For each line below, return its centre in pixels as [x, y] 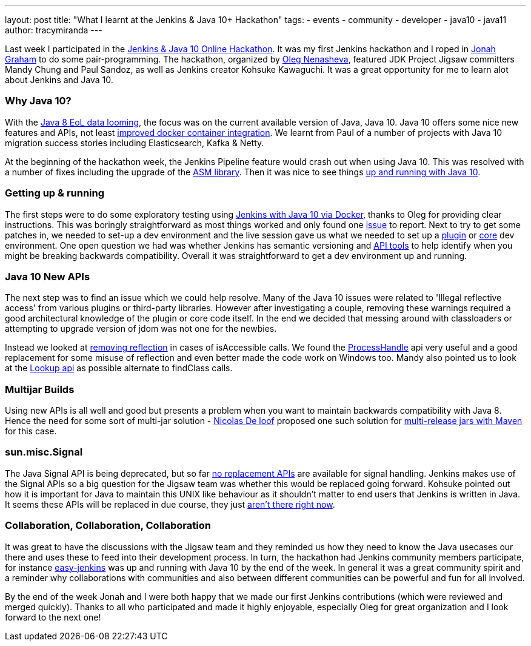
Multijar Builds [40, 389]
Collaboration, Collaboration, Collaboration [108, 526]
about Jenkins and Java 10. [59, 80]
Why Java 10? [38, 101]
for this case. [31, 431]
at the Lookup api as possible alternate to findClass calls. [119, 368]
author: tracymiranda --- [54, 30]
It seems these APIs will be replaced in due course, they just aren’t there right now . [170, 504]
